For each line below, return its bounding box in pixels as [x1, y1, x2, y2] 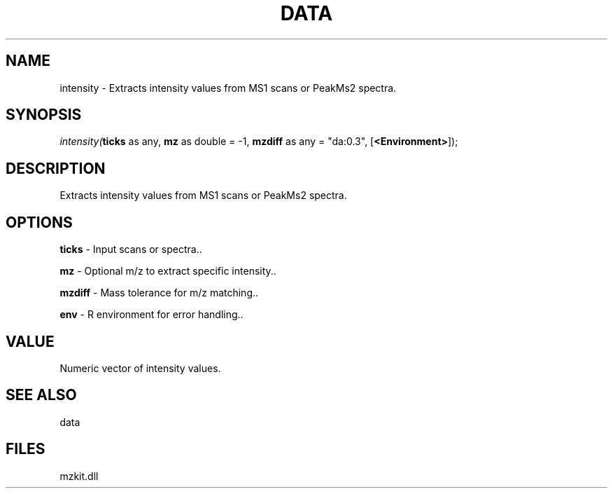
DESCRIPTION [6, 159, 106, 177]
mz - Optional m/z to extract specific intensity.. [59, 265, 276, 277]
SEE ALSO [6, 386, 77, 404]
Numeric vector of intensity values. [59, 362, 221, 374]
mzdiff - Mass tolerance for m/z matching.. [59, 287, 259, 299]
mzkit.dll [59, 469, 99, 482]
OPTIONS [6, 213, 73, 231]
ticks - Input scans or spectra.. [59, 243, 202, 256]
